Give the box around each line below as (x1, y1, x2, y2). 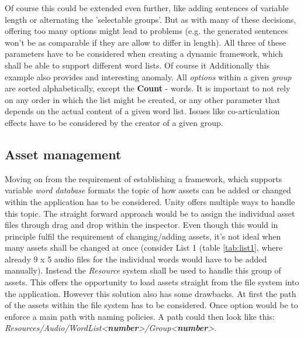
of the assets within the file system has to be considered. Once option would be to (5, 299, 298, 311)
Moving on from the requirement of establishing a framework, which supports (5, 172, 282, 185)
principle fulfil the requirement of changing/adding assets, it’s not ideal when (5, 230, 281, 242)
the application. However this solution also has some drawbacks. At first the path (5, 287, 296, 299)
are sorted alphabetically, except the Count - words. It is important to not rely (5, 82, 291, 94)
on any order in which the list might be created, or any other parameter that (5, 93, 281, 105)
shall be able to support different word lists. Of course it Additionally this (5, 59, 270, 71)
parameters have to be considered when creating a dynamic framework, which (5, 47, 283, 60)
